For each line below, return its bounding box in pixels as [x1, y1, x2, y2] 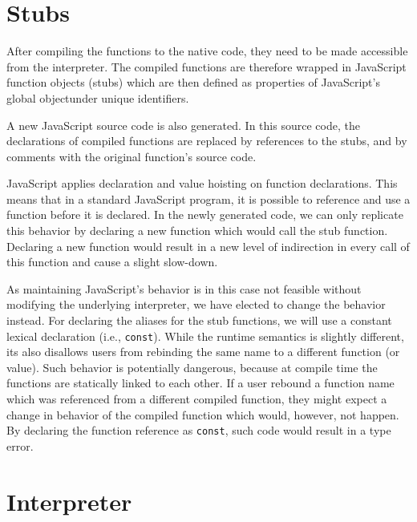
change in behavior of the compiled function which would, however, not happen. [6, 406, 399, 423]
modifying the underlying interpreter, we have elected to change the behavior [6, 296, 386, 313]
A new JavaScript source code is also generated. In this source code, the [6, 116, 360, 133]
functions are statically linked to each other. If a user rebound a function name [6, 374, 395, 391]
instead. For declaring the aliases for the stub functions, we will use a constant [6, 312, 392, 329]
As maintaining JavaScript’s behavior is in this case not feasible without [6, 280, 362, 297]
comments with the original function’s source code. [6, 148, 257, 164]
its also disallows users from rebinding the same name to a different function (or [6, 343, 400, 360]
